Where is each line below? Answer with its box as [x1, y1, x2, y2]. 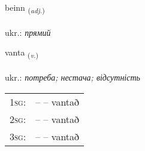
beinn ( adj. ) [5, 1, 45, 15]
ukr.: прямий [5, 26, 51, 38]
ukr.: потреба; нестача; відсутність [5, 71, 140, 84]
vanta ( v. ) [5, 46, 39, 60]
